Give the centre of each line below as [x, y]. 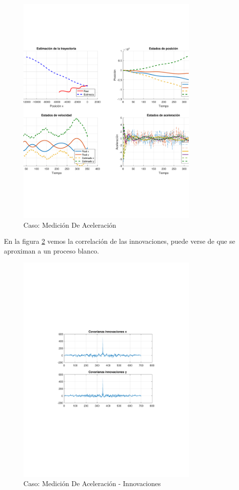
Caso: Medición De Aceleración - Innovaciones [92, 483]
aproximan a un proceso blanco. [52, 250]
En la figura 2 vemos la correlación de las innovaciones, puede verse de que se [119, 241]
